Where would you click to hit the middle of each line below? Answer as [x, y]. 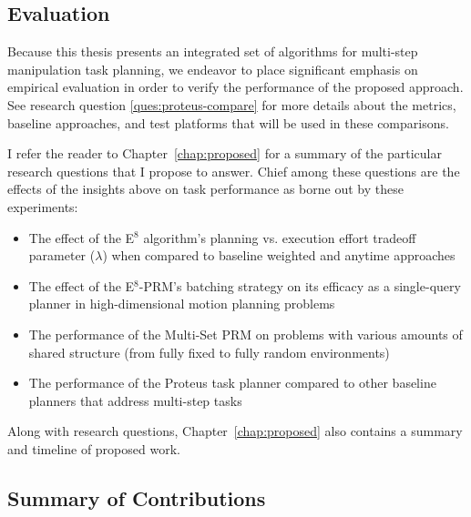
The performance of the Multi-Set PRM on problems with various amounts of [246, 334]
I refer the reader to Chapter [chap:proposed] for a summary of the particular [225, 153]
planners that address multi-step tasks [135, 400]
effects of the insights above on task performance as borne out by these [205, 189]
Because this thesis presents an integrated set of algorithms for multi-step [213, 51]
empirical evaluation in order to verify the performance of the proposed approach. [235, 87]
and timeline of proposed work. [94, 448]
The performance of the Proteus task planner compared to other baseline [232, 383]
